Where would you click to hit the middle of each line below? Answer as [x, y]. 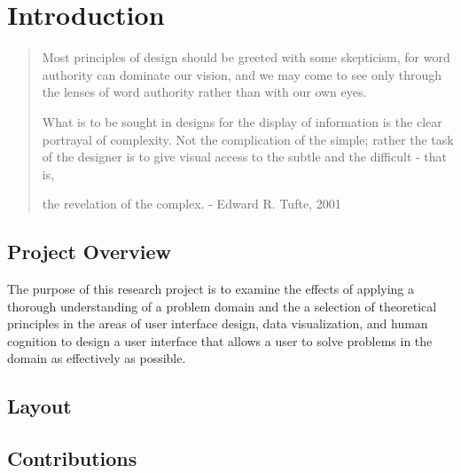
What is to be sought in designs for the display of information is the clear [242, 121]
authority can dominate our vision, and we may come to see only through [242, 74]
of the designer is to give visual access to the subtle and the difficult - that [245, 157]
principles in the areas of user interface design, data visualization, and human [218, 323]
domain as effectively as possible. [97, 358]
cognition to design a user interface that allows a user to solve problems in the [220, 340]
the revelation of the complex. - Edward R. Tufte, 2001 [191, 204]
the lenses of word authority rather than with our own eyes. [204, 92]
